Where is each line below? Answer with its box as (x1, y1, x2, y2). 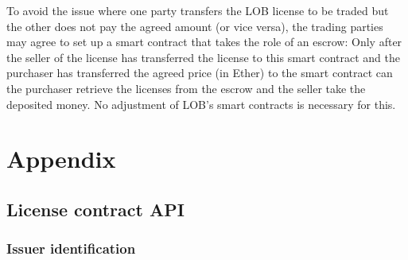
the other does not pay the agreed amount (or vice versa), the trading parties (6, 17, 383, 34)
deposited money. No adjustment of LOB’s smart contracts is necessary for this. (6, 95, 396, 112)
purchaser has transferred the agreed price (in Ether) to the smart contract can (6, 64, 393, 81)
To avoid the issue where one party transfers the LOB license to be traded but (6, 2, 389, 18)
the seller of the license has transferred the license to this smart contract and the (6, 49, 400, 65)
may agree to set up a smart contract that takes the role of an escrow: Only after (6, 33, 402, 50)
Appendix (6, 142, 116, 175)
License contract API (6, 196, 185, 221)
